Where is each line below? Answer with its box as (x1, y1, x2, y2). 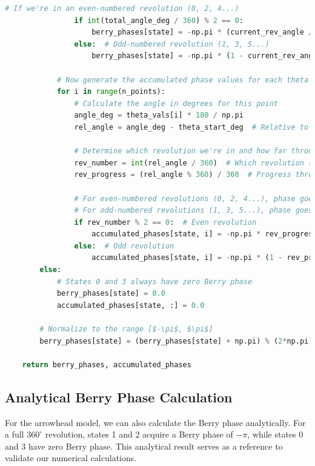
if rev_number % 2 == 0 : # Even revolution (74, 218, 257, 227)
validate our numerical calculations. (5, 451, 137, 464)
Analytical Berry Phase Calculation (5, 387, 233, 406)
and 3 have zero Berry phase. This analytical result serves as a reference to (5, 439, 283, 452)
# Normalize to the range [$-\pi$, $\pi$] (39, 325, 213, 334)
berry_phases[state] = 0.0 (56, 289, 165, 298)
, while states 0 (247, 428, 303, 441)
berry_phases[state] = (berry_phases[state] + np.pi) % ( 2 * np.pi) (39, 336, 313, 345)
